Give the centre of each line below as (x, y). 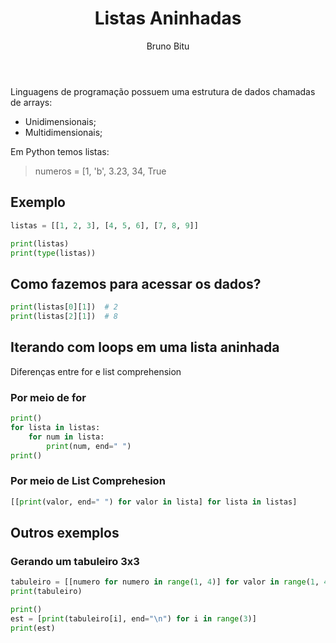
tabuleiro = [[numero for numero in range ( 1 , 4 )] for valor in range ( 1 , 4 (169, 582)
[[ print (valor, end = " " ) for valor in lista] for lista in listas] (154, 502)
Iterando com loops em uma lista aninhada (145, 347)
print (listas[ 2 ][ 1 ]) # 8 (64, 317)
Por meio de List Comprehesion (88, 481)
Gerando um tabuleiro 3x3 (75, 561)
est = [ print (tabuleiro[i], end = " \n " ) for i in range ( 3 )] (133, 618)
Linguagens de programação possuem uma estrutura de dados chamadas (163, 91)
